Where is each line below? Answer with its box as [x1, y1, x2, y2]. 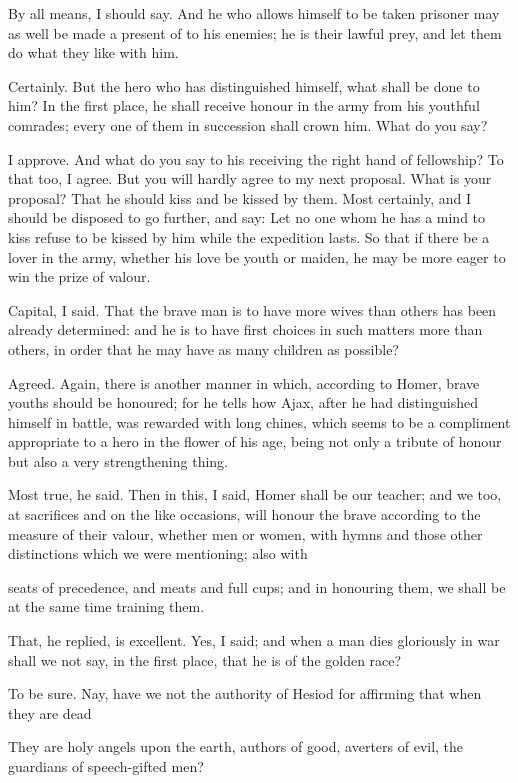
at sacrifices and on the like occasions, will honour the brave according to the [8, 504, 481, 525]
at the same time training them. [8, 596, 205, 617]
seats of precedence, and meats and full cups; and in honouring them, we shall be [8, 576, 506, 597]
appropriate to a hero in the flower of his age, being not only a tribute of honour [8, 431, 502, 452]
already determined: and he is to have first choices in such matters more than [8, 319, 483, 340]
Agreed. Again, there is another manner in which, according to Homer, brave [8, 372, 480, 393]
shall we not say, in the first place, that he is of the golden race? [8, 649, 402, 670]
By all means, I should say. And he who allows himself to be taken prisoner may [8, 3, 500, 23]
